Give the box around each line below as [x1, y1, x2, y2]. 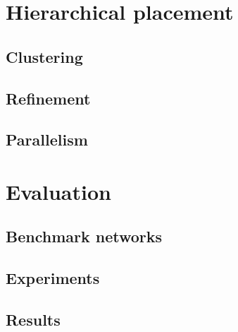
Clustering [6, 45, 83, 67]
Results [6, 309, 61, 331]
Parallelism [6, 129, 88, 150]
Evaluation [6, 177, 111, 206]
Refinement [6, 87, 91, 109]
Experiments [6, 267, 100, 289]
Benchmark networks [6, 225, 163, 247]
